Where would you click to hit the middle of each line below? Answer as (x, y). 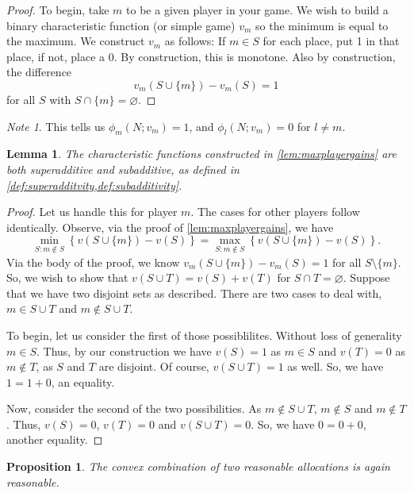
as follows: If (195, 41)
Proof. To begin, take (58, 10)
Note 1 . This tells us (56, 126)
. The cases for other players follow (275, 212)
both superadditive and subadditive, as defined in (123, 169)
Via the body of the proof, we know (93, 262)
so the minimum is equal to (322, 25)
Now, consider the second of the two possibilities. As (134, 408)
